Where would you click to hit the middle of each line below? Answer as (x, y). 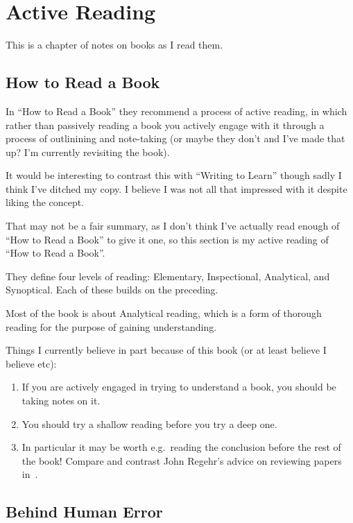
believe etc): (31, 363)
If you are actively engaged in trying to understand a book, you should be (179, 387)
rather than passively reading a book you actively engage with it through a (165, 125)
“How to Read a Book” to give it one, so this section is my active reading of (167, 239)
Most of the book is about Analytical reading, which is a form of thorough (164, 313)
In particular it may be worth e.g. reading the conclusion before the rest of (181, 447)
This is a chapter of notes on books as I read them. (114, 45)
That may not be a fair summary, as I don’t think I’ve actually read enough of (173, 226)
